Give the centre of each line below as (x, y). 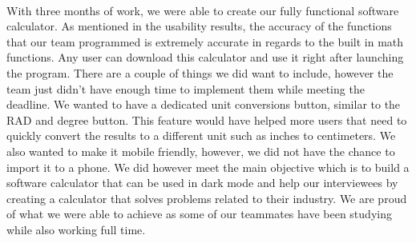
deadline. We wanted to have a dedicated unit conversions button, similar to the (204, 104)
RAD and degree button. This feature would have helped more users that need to (207, 120)
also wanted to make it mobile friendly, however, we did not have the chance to (201, 151)
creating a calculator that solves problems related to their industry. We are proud (207, 198)
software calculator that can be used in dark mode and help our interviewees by (202, 183)
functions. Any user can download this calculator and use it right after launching (205, 57)
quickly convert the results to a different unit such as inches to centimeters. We (201, 135)
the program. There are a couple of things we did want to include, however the (200, 72)
